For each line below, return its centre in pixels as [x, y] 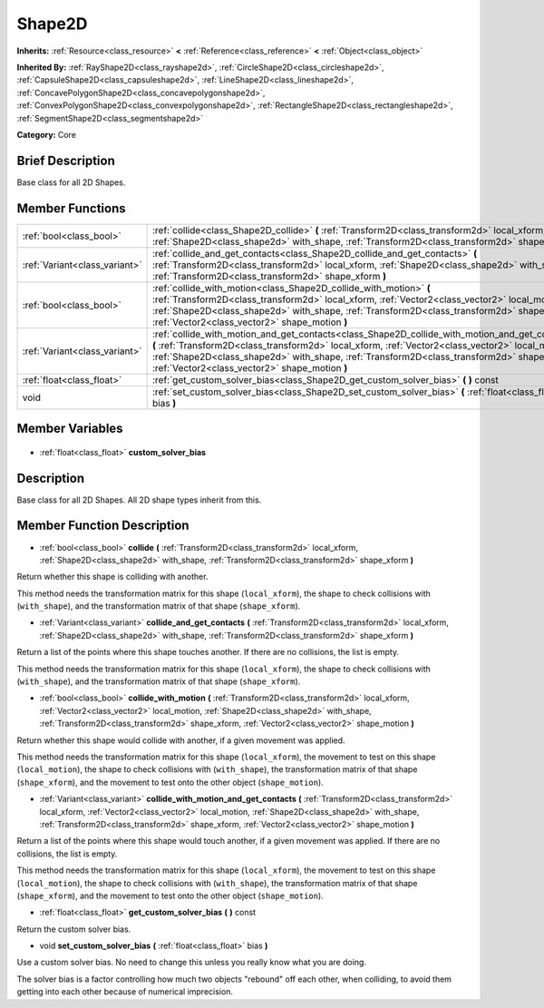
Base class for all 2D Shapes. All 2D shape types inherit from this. [139, 500]
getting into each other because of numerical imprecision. [125, 992]
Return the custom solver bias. [74, 929]
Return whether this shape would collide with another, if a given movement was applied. [181, 740]
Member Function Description [103, 526]
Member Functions [71, 208]
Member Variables [70, 429]
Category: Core [47, 134]
